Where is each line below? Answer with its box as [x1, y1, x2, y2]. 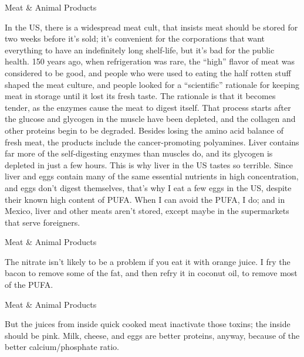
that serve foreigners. [5, 216, 80, 228]
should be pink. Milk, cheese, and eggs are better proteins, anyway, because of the [5, 329, 300, 341]
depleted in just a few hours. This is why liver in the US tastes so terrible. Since [5, 158, 293, 171]
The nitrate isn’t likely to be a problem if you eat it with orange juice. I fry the [5, 255, 291, 267]
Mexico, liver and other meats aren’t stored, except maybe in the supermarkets [5, 205, 289, 217]
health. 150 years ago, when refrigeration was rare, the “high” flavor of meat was [5, 55, 295, 67]
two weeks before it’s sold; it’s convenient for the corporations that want [5, 32, 265, 45]
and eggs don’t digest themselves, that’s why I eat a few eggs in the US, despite [5, 181, 292, 193]
